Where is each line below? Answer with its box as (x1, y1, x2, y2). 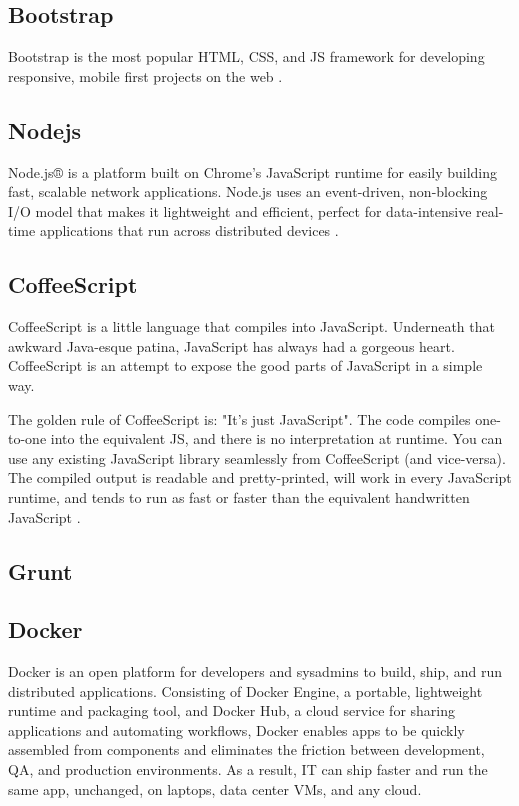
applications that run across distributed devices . (39, 220, 339, 241)
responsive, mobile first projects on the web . (8, 65, 283, 86)
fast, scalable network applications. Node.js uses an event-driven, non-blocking (8, 181, 488, 202)
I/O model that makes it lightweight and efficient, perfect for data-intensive (8, 200, 472, 221)
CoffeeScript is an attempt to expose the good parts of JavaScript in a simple (8, 355, 483, 376)
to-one (8, 428, 47, 449)
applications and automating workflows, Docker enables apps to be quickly (8, 719, 465, 740)
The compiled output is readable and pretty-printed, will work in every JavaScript (8, 467, 512, 488)
